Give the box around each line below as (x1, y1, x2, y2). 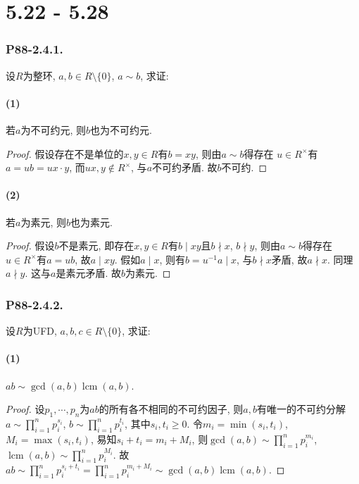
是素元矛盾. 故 (56, 266, 121, 280)
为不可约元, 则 (20, 122, 86, 137)
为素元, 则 (20, 214, 66, 229)
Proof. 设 (6, 402, 45, 416)
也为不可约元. (89, 122, 152, 137)
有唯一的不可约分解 (257, 402, 346, 416)
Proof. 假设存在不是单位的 (6, 146, 124, 161)
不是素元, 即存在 (58, 238, 134, 253)
